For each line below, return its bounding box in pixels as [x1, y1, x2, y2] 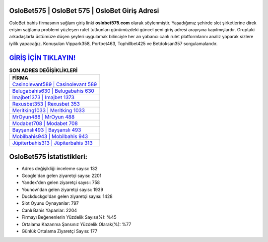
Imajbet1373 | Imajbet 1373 [12, 94, 74, 101]
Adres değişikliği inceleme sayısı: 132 [21, 166, 98, 172]
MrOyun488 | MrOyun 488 [12, 113, 75, 120]
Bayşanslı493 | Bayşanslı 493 [12, 126, 81, 133]
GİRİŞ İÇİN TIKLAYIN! [9, 54, 76, 62]
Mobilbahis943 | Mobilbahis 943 [12, 133, 88, 140]
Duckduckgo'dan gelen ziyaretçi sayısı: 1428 [21, 193, 113, 199]
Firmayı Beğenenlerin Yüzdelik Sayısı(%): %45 [21, 214, 117, 220]
